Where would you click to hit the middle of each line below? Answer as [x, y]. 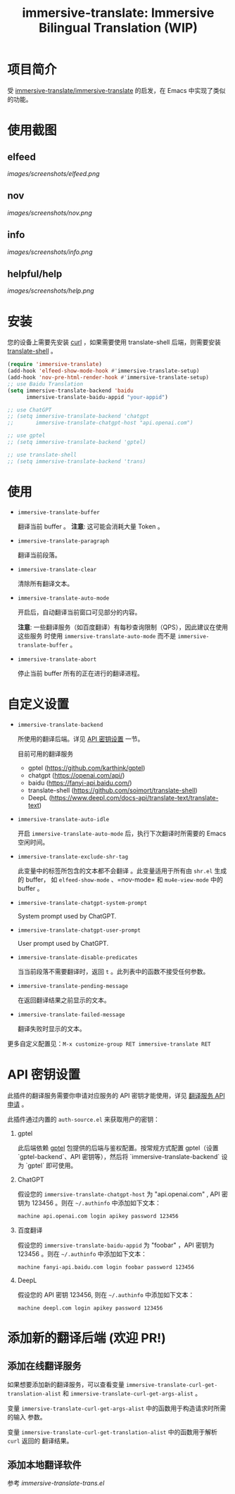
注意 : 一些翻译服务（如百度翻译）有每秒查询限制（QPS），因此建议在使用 [123, 627]
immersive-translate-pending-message [73, 986]
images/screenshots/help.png [51, 291]
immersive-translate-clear [57, 569]
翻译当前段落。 [39, 555]
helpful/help [35, 273]
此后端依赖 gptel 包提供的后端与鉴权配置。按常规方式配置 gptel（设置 [118, 1148]
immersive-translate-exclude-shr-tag [73, 856]
